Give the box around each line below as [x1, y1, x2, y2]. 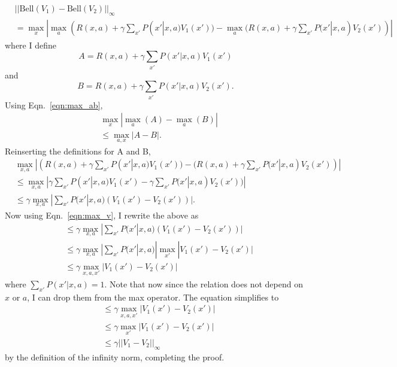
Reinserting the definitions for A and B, [5, 144, 151, 157]
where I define [5, 38, 56, 51]
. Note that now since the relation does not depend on [104, 278, 303, 290]
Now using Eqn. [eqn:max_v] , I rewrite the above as [5, 208, 199, 221]
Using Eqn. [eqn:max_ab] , [5, 98, 103, 111]
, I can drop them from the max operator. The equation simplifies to [27, 290, 279, 303]
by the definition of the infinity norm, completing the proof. [5, 350, 225, 363]
